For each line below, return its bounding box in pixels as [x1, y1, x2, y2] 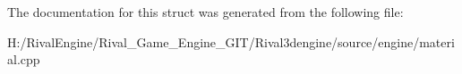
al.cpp [7, 50, 40, 69]
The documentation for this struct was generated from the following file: [7, 3, 404, 21]
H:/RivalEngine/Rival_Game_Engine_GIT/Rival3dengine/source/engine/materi [7, 32, 455, 51]
